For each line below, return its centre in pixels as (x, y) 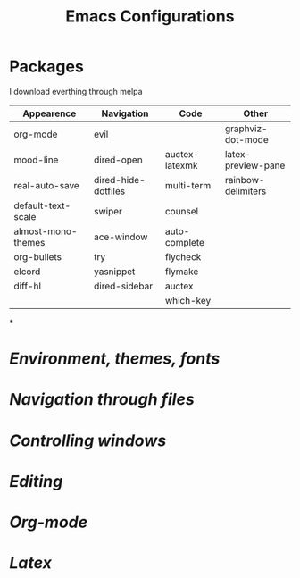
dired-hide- (119, 180)
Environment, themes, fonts (115, 359)
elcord (27, 272)
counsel (182, 211)
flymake (182, 272)
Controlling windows (88, 440)
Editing (36, 481)
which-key (188, 300)
